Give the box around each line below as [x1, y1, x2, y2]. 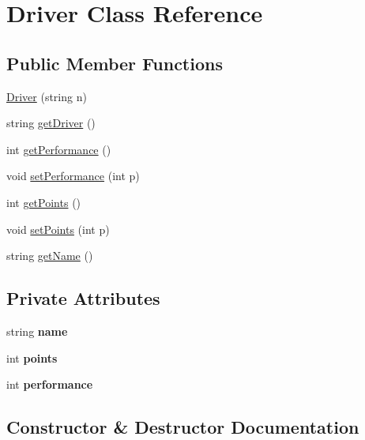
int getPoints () [6, 194, 81, 210]
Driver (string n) [6, 88, 87, 104]
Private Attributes [6, 286, 160, 310]
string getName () [6, 247, 93, 264]
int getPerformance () [6, 141, 111, 157]
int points [6, 349, 58, 366]
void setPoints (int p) [6, 220, 110, 237]
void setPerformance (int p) [6, 167, 140, 184]
